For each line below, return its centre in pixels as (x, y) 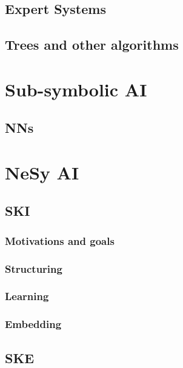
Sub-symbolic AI (76, 89)
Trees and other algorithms (92, 45)
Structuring (34, 268)
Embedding (33, 324)
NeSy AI (42, 172)
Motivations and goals (60, 240)
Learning (27, 296)
